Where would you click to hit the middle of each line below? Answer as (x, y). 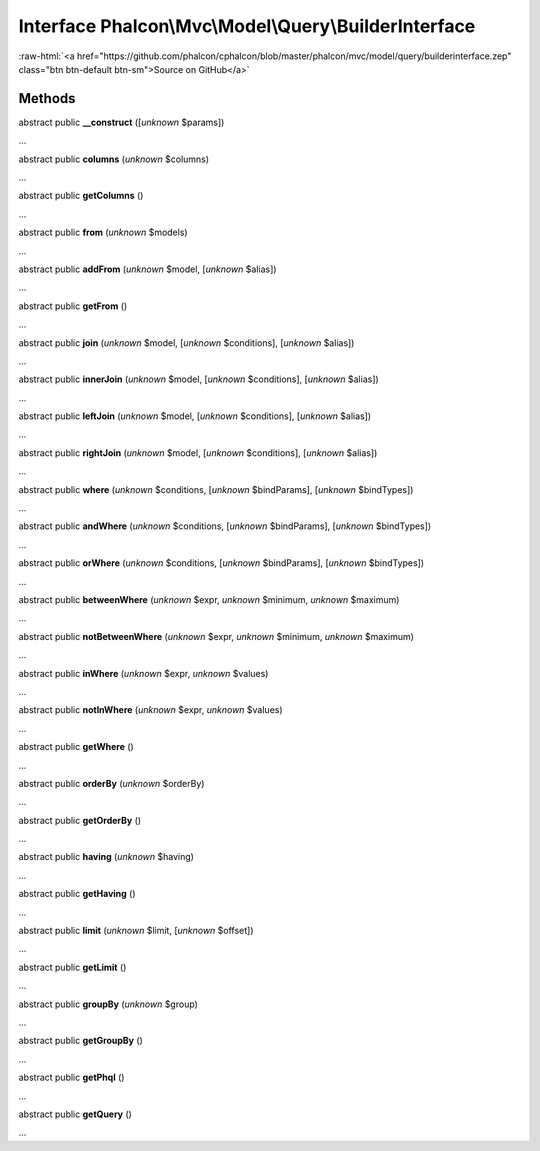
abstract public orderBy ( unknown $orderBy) (111, 783)
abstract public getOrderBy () (80, 820)
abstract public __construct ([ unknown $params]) (121, 122)
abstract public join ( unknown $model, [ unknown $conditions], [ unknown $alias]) (186, 342)
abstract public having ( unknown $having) (106, 857)
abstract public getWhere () (76, 747)
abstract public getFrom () (73, 306)
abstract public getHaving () (77, 894)
